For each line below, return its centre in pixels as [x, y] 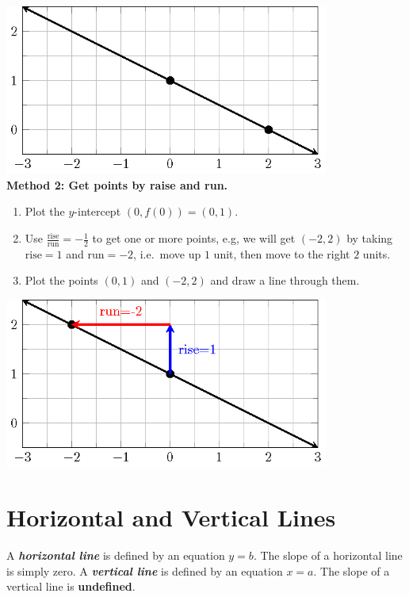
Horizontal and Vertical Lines [171, 517]
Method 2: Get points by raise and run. [117, 184]
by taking [370, 238]
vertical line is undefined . [71, 586]
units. [377, 253]
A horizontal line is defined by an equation [116, 555]
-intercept [97, 211]
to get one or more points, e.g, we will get [194, 238]
